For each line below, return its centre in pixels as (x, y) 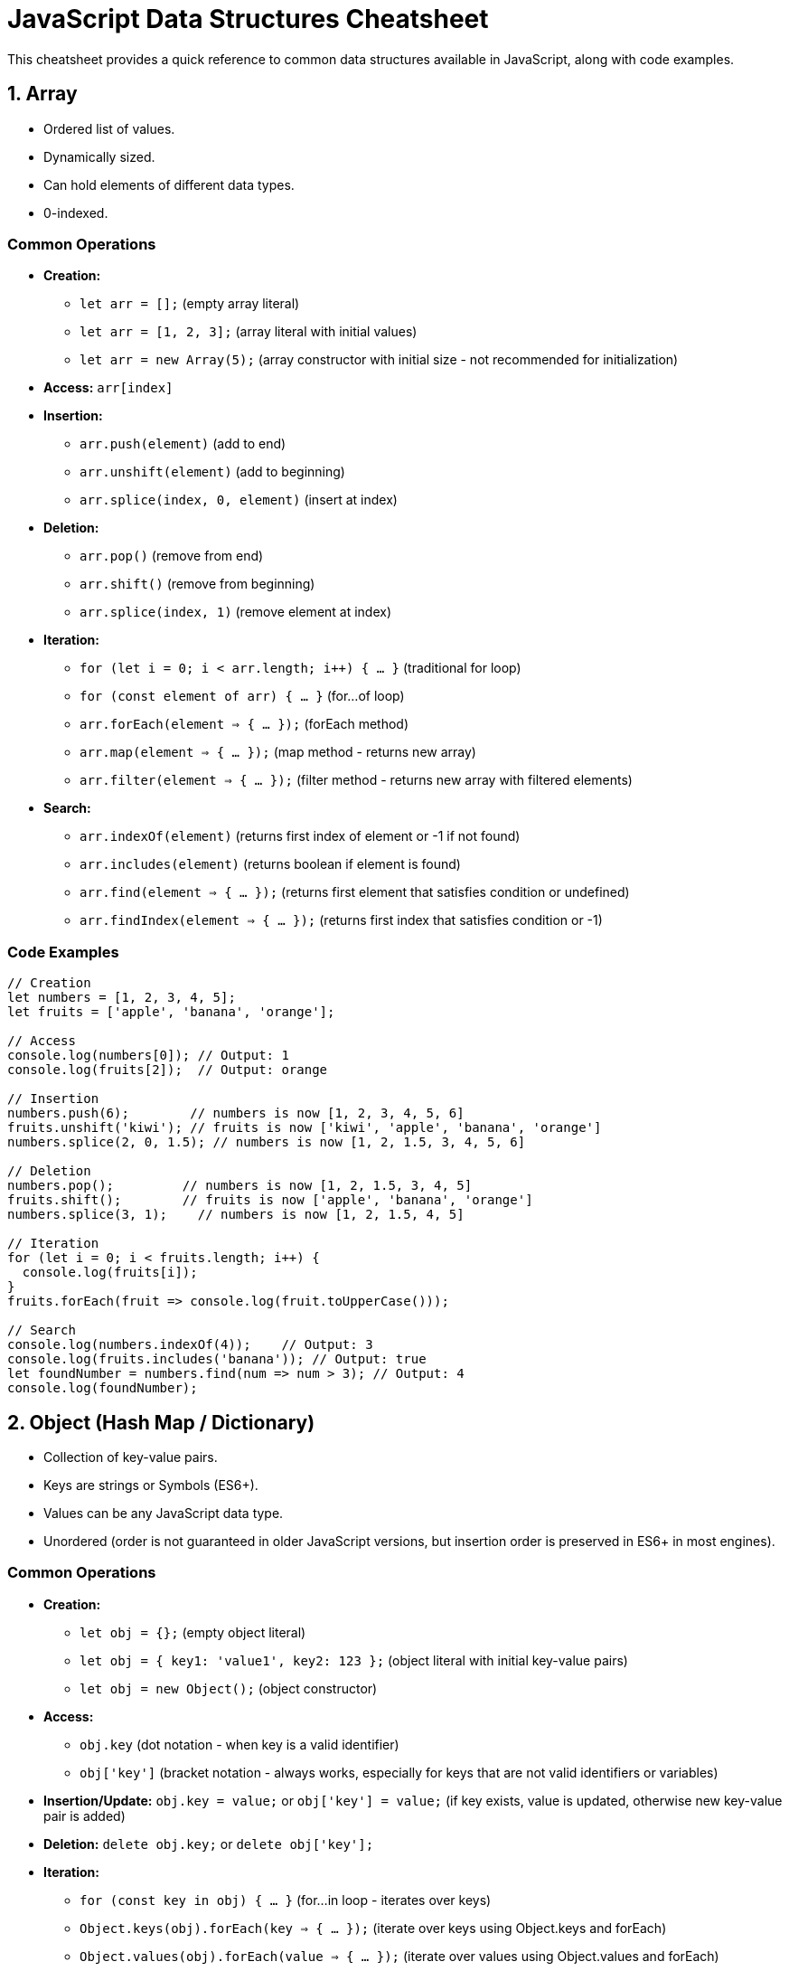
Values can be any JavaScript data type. (164, 1513)
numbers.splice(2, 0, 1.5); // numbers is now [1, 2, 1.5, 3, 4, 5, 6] (267, 1142)
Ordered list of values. (109, 128)
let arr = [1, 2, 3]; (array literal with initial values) (249, 332)
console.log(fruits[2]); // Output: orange (168, 1070)
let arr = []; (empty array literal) (190, 304)
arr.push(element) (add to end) (183, 444)
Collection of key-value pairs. (131, 1457)
